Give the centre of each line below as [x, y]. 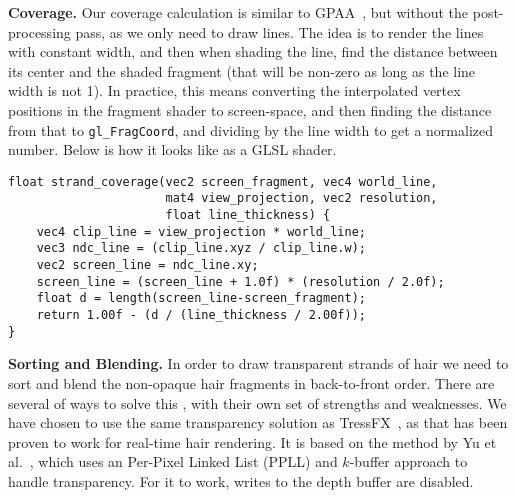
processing [39, 31]
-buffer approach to [408, 461]
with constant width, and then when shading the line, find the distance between [253, 51]
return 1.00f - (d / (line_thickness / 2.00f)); [201, 315]
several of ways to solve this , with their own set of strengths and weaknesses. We [257, 402]
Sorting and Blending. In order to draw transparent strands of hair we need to [258, 363]
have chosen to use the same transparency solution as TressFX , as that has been [258, 422]
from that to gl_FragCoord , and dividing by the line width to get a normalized [251, 129]
